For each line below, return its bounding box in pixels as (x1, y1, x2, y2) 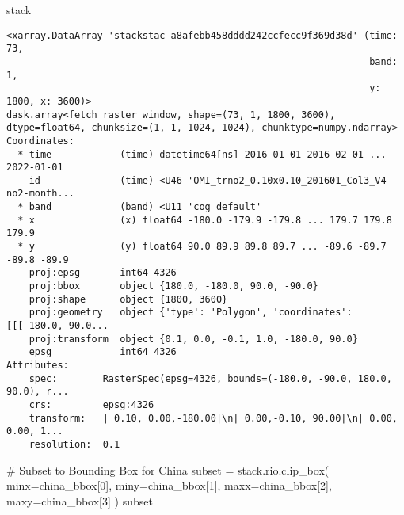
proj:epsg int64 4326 (29, 267, 177, 279)
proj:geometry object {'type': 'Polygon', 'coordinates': (29, 307, 353, 319)
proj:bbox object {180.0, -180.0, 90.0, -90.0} (29, 280, 318, 292)
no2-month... (6, 188, 74, 200)
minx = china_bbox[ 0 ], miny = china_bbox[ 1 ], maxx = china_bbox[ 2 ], (6, 477, 332, 494)
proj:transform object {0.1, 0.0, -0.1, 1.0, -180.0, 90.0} (29, 333, 358, 345)
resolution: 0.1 (29, 438, 120, 450)
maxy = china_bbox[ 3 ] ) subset (6, 492, 153, 509)
